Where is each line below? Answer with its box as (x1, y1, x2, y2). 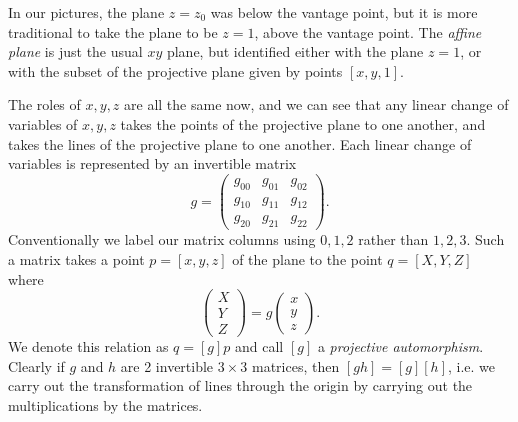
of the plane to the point (232, 248, 383, 269)
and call (235, 336, 284, 357)
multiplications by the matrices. (8, 395, 203, 416)
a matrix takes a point (8, 248, 145, 269)
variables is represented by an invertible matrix (8, 153, 297, 174)
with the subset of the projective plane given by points (8, 60, 343, 81)
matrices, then (251, 355, 340, 376)
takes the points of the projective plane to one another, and (120, 113, 486, 134)
